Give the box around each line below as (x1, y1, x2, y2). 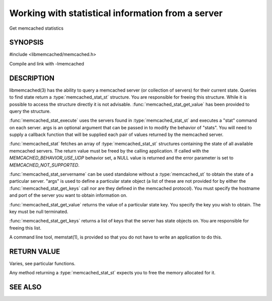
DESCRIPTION (9, 73, 55, 83)
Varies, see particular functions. (9, 261, 76, 267)
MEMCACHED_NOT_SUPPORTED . (9, 162, 80, 168)
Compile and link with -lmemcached (9, 60, 84, 66)
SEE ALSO (9, 283, 42, 291)
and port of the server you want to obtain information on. (9, 192, 127, 198)
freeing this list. (9, 224, 42, 231)
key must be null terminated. (9, 209, 69, 214)
